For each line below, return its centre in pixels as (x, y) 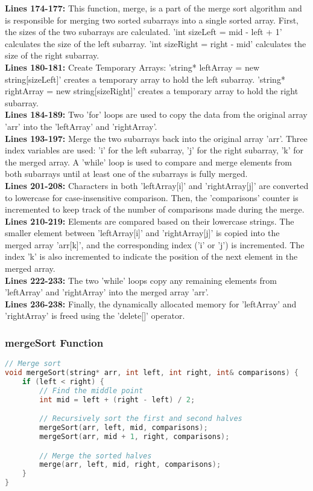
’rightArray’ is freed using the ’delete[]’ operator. (95, 316)
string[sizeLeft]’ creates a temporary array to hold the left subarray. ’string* (145, 79)
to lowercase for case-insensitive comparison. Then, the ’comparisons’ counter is (152, 197)
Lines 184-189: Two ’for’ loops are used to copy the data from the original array (156, 114)
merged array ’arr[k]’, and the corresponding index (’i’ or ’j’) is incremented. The (155, 244)
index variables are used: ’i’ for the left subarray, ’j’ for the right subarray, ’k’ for (154, 150)
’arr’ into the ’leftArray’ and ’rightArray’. (81, 126)
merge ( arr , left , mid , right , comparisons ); (130, 465)
